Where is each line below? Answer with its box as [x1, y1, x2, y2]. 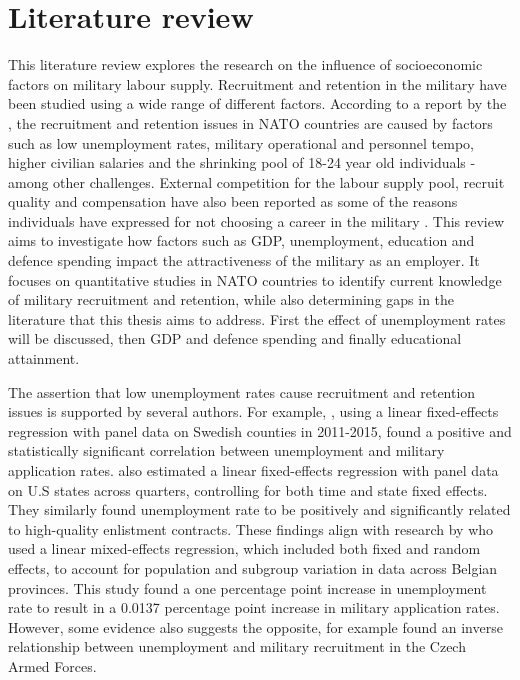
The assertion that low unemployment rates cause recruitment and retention [8, 381, 476, 402]
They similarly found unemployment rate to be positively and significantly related [8, 499, 511, 520]
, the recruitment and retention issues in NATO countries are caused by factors [8, 112, 493, 133]
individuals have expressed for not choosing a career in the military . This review [8, 210, 505, 231]
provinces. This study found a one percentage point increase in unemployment [8, 577, 487, 598]
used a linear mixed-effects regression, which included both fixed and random [8, 538, 481, 559]
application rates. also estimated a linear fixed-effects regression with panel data [8, 460, 499, 480]
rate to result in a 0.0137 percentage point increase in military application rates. [8, 597, 500, 618]
